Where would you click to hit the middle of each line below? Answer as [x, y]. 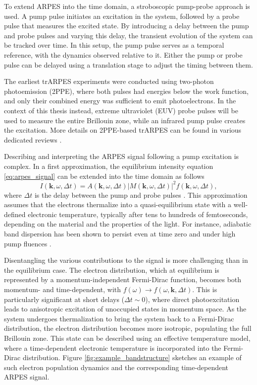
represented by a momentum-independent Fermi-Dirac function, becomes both [123, 279]
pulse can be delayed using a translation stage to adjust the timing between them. [128, 64]
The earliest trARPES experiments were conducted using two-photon [109, 81]
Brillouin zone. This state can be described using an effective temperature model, [127, 338]
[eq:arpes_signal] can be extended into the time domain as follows [104, 176]
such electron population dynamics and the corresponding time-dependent [116, 367]
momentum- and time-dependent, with [63, 289]
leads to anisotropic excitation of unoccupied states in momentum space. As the [125, 309]
